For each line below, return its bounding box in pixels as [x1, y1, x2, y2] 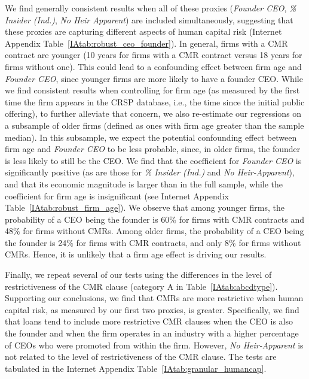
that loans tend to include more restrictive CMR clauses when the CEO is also [5, 315, 293, 328]
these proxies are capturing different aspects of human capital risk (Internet [5, 25, 282, 38]
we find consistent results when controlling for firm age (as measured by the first [5, 84, 300, 96]
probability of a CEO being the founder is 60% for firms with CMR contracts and [5, 213, 304, 225]
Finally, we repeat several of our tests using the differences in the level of [5, 268, 272, 281]
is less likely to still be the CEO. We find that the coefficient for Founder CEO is [5, 154, 302, 166]
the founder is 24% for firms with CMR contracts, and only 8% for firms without [5, 236, 301, 248]
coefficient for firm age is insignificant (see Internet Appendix [5, 189, 229, 202]
